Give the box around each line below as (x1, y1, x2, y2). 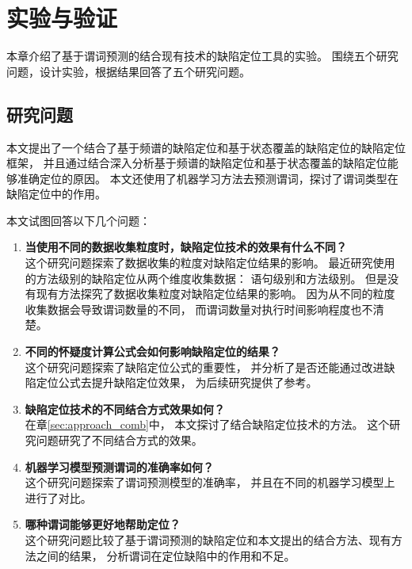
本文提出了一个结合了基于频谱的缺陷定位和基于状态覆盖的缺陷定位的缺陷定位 (6, 139, 406, 155)
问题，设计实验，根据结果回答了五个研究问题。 (6, 63, 250, 79)
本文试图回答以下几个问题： (6, 212, 151, 228)
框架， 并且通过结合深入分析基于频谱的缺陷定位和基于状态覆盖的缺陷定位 (6, 155, 387, 171)
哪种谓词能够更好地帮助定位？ (25, 516, 181, 533)
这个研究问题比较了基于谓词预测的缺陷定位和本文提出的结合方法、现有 (25, 531, 391, 548)
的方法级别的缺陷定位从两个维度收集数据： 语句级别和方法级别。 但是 (25, 269, 388, 286)
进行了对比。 (25, 489, 92, 506)
